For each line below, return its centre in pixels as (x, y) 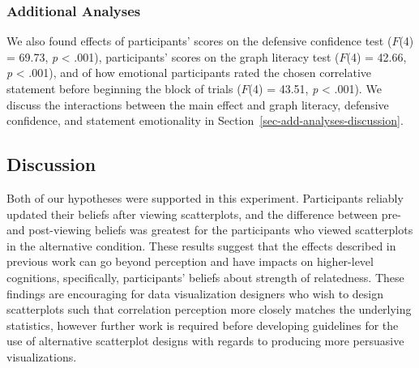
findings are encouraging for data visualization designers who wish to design (195, 293)
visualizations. (42, 356)
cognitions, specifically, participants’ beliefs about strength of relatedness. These (205, 277)
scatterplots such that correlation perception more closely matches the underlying (209, 309)
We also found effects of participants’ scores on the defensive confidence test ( (199, 41)
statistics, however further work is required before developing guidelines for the (203, 325)
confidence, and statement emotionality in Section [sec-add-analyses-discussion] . (205, 120)
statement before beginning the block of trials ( (124, 88)
